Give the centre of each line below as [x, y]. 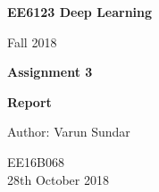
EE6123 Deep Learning [80, 12]
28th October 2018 [58, 179]
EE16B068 [36, 161]
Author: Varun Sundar [69, 132]
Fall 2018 [32, 42]
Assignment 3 [50, 72]
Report [29, 101]
